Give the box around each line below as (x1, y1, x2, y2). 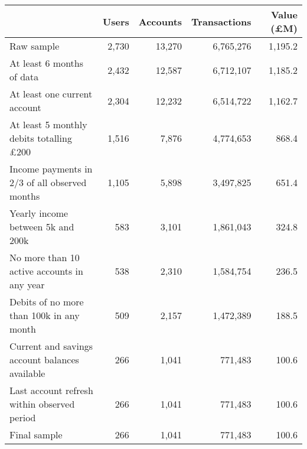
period (9, 411, 36, 424)
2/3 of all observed (9, 175, 87, 189)
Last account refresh (9, 383, 93, 397)
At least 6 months (9, 56, 84, 70)
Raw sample (9, 39, 60, 53)
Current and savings (9, 339, 93, 353)
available (9, 366, 45, 380)
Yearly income (9, 206, 68, 220)
